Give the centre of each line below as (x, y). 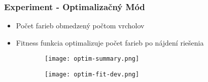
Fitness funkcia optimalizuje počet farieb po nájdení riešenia (110, 42)
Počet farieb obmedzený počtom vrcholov (80, 26)
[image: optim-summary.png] (92, 59)
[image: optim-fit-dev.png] (92, 75)
